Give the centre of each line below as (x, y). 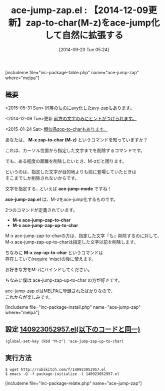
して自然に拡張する (84, 35)
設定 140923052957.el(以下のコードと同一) (73, 330)
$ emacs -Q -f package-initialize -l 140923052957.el (62, 374)
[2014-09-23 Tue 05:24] (84, 49)
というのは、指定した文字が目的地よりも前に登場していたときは (71, 171)
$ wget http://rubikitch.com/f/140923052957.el (56, 370)
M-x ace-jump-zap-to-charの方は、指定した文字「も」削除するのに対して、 (83, 236)
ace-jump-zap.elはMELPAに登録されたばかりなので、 (60, 291)
